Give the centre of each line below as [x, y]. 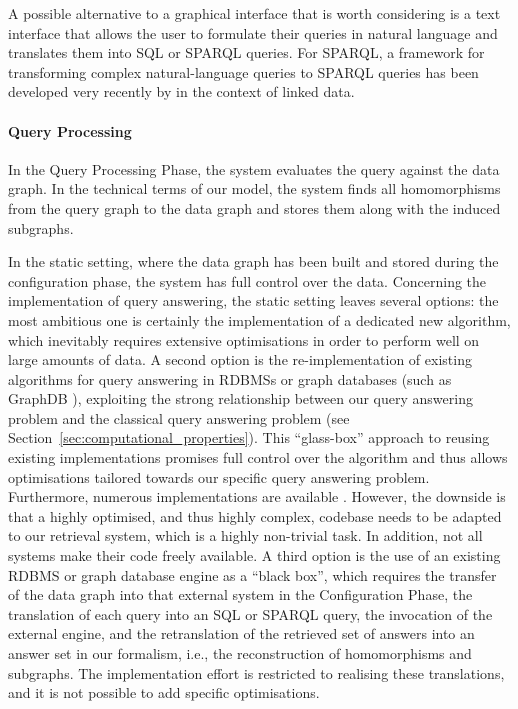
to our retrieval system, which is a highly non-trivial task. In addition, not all [245, 535]
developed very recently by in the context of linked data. [181, 91]
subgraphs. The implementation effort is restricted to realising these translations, [256, 672]
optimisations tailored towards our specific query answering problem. [219, 476]
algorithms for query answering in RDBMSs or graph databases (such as [230, 378]
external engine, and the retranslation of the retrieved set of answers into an [241, 633]
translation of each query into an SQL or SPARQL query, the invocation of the [250, 613]
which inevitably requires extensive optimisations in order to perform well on [244, 339]
